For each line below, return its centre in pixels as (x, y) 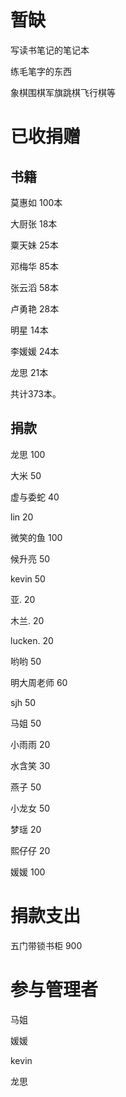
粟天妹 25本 (34, 245)
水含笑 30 (30, 765)
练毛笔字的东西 (41, 71)
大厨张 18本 (34, 223)
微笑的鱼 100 (36, 537)
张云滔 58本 (34, 287)
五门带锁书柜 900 (46, 945)
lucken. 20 (32, 640)
